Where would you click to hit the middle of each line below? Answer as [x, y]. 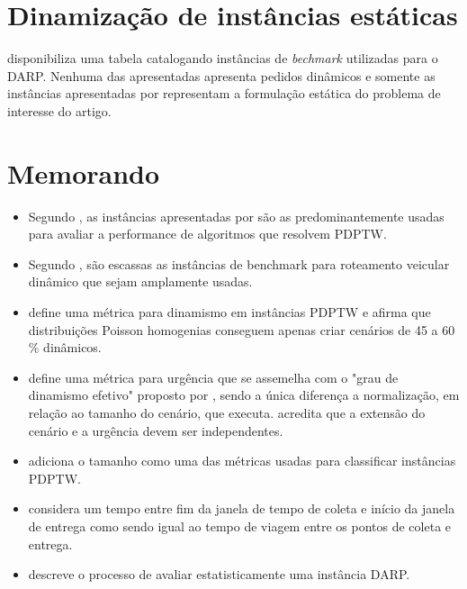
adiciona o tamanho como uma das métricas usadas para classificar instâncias [242, 461]
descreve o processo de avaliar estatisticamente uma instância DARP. [219, 574]
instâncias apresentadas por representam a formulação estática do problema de [224, 93]
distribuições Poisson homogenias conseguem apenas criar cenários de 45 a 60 [242, 329]
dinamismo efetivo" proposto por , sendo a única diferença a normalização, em [244, 395]
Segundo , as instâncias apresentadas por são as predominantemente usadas [236, 216]
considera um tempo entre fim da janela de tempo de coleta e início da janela [242, 508]
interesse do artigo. [59, 110]
